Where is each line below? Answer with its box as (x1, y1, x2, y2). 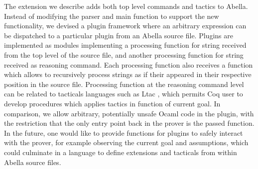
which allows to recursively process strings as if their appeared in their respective (4, 69, 252, 80)
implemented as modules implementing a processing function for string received (4, 40, 247, 50)
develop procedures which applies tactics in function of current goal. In (4, 98, 221, 108)
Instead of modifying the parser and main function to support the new (4, 10, 219, 21)
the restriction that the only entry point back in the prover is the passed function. (4, 118, 255, 128)
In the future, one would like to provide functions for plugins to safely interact (4, 127, 243, 138)
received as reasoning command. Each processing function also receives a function (4, 59, 253, 70)
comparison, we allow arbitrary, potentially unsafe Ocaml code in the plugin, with (4, 108, 254, 118)
